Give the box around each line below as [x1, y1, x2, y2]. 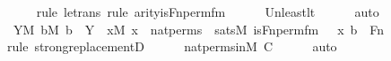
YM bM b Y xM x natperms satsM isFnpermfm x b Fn [13, 19, 385, 38]
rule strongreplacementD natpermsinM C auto [7, 37, 337, 56]
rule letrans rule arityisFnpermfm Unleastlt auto [36, 3, 379, 20]
